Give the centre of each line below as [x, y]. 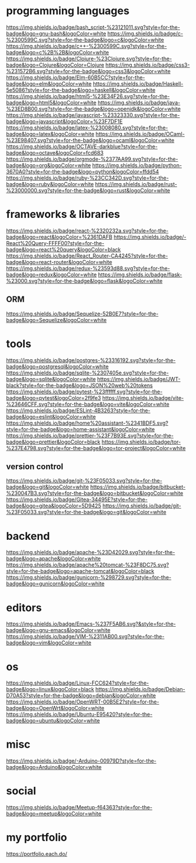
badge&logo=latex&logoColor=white [50, 133]
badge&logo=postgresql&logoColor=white [58, 366]
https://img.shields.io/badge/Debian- [141, 689]
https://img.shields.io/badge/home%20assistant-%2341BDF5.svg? [87, 423]
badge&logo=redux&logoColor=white [52, 274]
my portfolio [37, 838]
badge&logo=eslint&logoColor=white [51, 416]
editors [24, 608]
